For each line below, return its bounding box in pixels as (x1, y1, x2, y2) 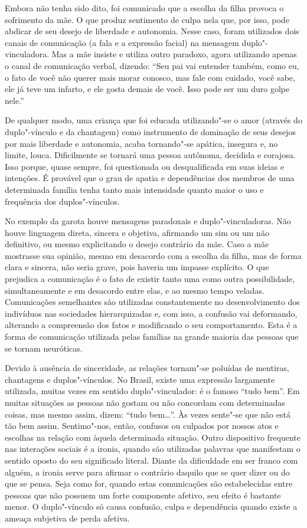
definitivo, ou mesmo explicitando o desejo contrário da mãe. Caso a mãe (5, 238, 269, 250)
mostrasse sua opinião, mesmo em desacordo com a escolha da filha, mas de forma (5, 249, 302, 261)
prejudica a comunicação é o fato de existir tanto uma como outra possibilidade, (5, 273, 295, 285)
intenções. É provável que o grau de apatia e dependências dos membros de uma (5, 172, 295, 184)
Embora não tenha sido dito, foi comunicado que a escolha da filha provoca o (5, 2, 284, 14)
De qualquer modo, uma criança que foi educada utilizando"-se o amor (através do (5, 114, 302, 126)
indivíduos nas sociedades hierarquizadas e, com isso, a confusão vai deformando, (5, 307, 298, 319)
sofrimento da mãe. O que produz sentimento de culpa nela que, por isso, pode (5, 13, 289, 25)
